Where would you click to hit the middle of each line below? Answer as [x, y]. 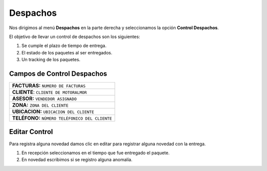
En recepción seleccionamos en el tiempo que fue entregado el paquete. [96, 153]
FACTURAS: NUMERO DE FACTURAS [49, 85]
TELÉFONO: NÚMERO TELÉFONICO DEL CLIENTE [62, 118]
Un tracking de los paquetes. [51, 60]
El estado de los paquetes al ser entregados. [67, 52]
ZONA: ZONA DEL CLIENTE [40, 105]
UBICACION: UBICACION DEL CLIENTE [53, 112]
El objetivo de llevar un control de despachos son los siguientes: [75, 37]
